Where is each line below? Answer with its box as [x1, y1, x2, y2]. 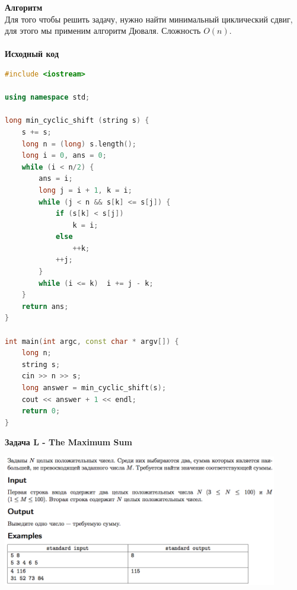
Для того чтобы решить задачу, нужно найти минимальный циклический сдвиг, [5, 12, 293, 25]
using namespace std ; [5, 93, 90, 102]
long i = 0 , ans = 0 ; [21, 151, 107, 160]
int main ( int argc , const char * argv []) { [5, 337, 179, 346]
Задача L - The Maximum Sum [5, 436, 132, 448]
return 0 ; [21, 407, 60, 416]
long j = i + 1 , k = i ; [39, 186, 132, 194]
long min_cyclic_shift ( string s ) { [5, 116, 149, 125]
